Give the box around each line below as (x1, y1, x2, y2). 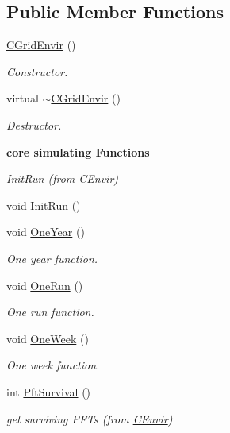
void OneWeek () (6, 330, 89, 346)
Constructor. (6, 63, 68, 79)
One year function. (6, 249, 98, 266)
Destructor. (6, 116, 62, 133)
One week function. (6, 357, 100, 373)
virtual (6, 90, 39, 106)
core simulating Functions (6, 143, 150, 160)
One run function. (6, 303, 94, 320)
